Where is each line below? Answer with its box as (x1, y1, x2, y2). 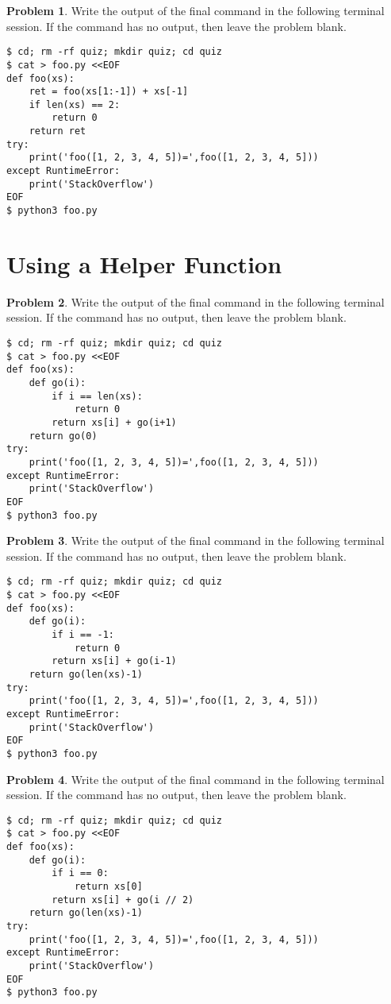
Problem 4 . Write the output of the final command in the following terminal (6, 770, 385, 787)
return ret (29, 125, 86, 137)
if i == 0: (52, 867, 109, 879)
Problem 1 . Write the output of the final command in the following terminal (6, 2, 385, 18)
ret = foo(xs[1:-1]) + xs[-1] (29, 86, 189, 98)
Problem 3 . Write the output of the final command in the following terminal (6, 532, 385, 549)
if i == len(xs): (52, 390, 143, 402)
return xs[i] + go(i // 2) (52, 894, 194, 906)
